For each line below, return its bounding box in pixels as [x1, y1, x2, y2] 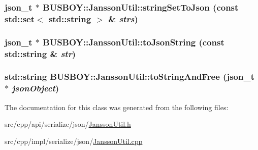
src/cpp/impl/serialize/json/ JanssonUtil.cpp [5, 135, 143, 146]
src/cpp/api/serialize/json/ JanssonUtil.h [5, 119, 131, 129]
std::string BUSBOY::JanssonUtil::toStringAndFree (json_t [5, 70, 254, 83]
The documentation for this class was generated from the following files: [5, 102, 229, 112]
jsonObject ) [12, 82, 59, 94]
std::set [5, 12, 35, 25]
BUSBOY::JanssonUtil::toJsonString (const [43, 35, 224, 48]
